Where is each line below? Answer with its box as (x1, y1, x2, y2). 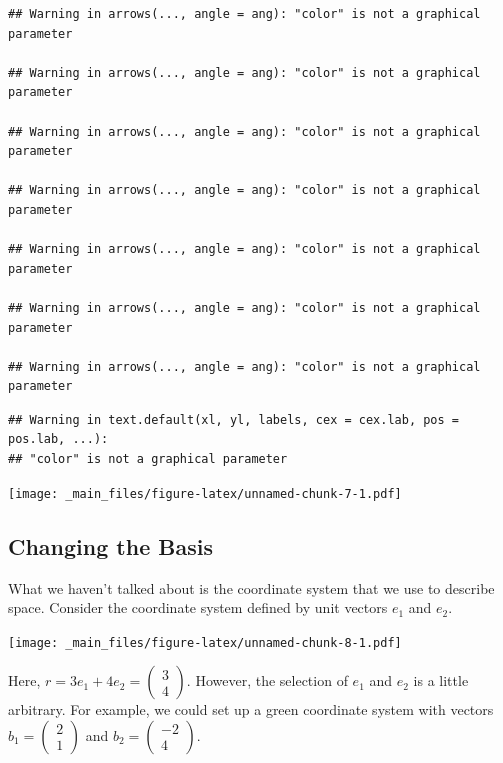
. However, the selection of (186, 670, 348, 691)
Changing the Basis (8, 530, 213, 561)
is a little (413, 670, 469, 691)
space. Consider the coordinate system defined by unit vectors (8, 597, 388, 618)
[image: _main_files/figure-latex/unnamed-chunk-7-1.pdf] (8, 486, 402, 501)
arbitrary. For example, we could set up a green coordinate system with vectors (8, 699, 494, 720)
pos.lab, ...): (8, 432, 109, 447)
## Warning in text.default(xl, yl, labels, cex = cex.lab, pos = (8, 412, 460, 427)
